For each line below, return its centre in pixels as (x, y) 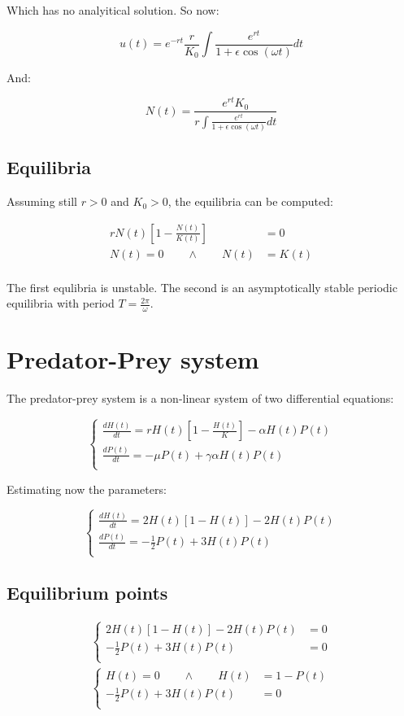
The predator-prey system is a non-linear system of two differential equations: (200, 398)
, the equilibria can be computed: (250, 201)
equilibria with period (61, 303)
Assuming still (42, 201)
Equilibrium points (87, 592)
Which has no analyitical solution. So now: (113, 10)
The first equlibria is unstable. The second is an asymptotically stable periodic (202, 287)
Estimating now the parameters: (87, 489)
